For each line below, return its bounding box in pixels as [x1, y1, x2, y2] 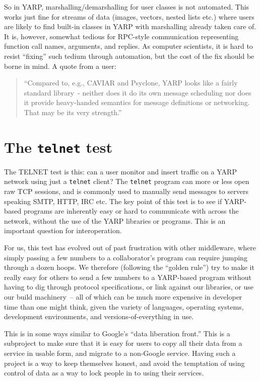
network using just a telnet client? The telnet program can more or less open [4, 176, 249, 186]
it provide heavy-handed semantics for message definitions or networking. [24, 97, 250, 108]
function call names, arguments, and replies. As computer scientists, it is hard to [4, 41, 253, 51]
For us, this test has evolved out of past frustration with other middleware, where [4, 242, 256, 252]
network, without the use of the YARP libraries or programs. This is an [4, 215, 226, 226]
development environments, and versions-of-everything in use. [4, 311, 194, 322]
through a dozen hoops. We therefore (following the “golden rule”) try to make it [4, 262, 254, 272]
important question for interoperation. [4, 225, 122, 236]
